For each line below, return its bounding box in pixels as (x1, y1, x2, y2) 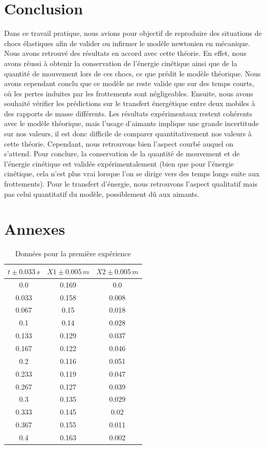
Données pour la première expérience (15, 248, 131, 259)
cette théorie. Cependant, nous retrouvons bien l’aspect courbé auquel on (4, 138, 234, 149)
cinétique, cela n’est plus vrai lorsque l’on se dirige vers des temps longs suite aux (4, 168, 260, 179)
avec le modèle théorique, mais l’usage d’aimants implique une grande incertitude (4, 118, 259, 129)
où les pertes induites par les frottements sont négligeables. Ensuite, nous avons (4, 88, 253, 98)
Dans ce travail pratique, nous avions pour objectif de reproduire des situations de (4, 28, 262, 38)
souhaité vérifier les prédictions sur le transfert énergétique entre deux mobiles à (4, 98, 255, 109)
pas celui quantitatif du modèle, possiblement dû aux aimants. (4, 188, 199, 199)
